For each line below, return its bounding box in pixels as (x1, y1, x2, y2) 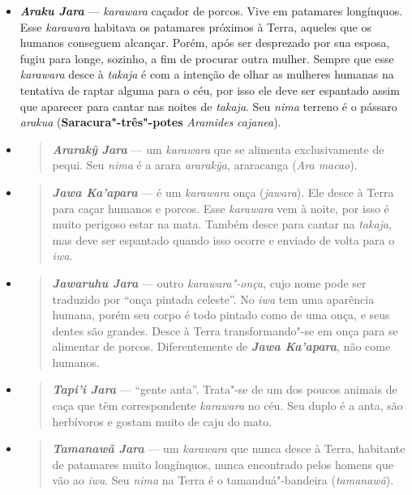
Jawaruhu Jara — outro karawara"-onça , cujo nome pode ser (52, 274, 367, 291)
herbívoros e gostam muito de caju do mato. (52, 412, 273, 429)
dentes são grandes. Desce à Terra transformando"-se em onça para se (52, 322, 398, 339)
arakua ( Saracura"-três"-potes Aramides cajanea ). (19, 113, 281, 130)
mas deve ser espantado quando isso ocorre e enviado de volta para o (52, 231, 395, 248)
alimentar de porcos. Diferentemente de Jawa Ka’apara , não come (52, 338, 391, 355)
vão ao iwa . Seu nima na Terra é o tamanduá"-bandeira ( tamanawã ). (52, 472, 394, 489)
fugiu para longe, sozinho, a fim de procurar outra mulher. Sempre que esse (19, 49, 394, 66)
